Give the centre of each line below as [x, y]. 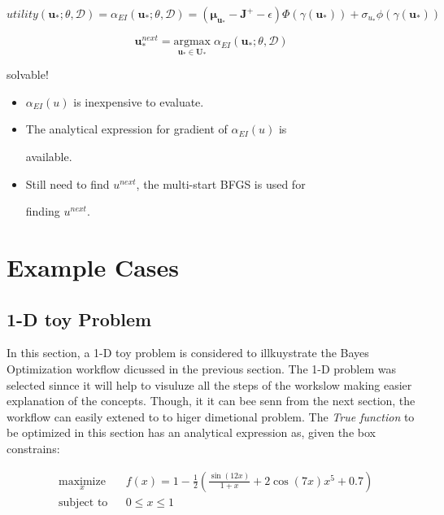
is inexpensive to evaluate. [139, 101]
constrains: [33, 448]
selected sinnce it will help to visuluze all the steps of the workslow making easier [209, 384]
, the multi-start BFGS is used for [221, 183]
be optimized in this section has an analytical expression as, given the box [191, 432]
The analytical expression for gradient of [126, 129]
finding [43, 211]
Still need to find [67, 183]
